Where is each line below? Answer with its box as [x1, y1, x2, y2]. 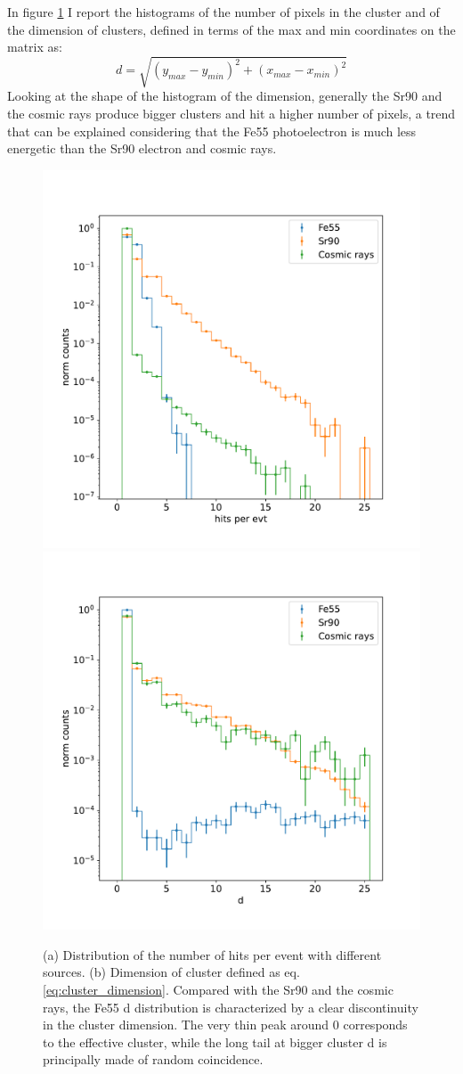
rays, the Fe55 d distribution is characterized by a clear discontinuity [43, 997, 418, 1016]
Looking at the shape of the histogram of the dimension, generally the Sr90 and [7, 86, 443, 105]
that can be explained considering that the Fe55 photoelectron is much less [7, 121, 417, 140]
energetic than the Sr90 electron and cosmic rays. [7, 139, 277, 158]
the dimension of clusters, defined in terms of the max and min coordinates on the [7, 20, 456, 38]
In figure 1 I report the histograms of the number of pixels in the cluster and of [7, 3, 440, 20]
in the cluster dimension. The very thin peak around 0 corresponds [43, 1015, 408, 1034]
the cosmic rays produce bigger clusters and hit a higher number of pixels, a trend [7, 103, 456, 122]
